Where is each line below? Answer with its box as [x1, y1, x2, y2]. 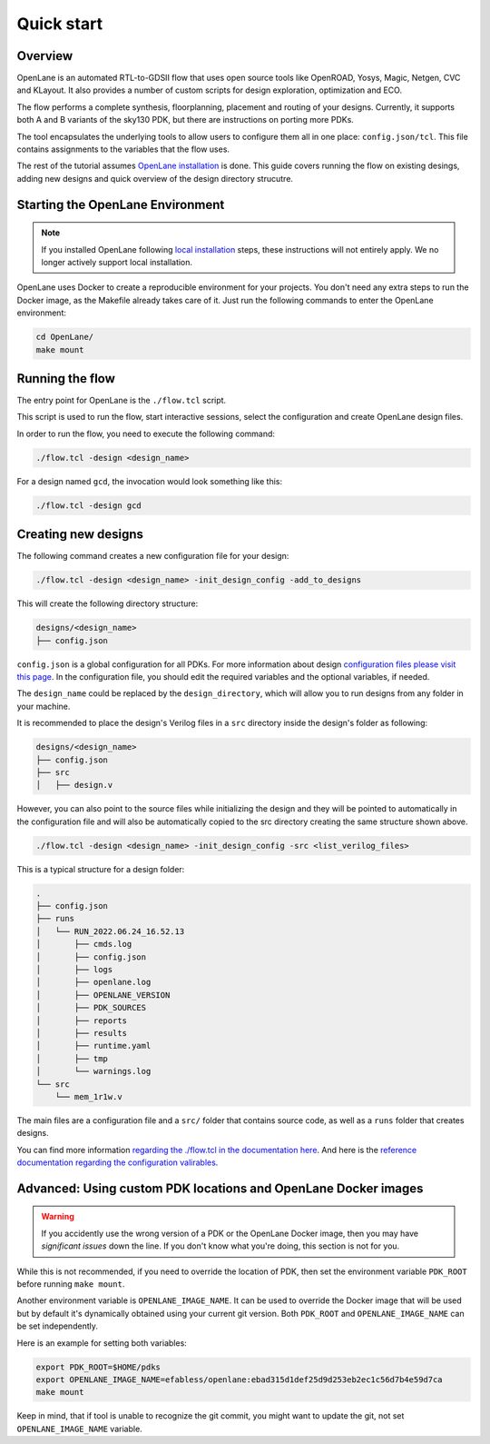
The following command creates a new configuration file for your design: [16, 551, 289, 562]
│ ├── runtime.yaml [35, 1041, 152, 1051]
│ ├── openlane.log [35, 977, 152, 988]
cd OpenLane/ [35, 332, 94, 343]
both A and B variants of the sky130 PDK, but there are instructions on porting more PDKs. [16, 115, 354, 125]
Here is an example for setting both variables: [16, 1337, 188, 1349]
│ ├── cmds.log [35, 939, 132, 950]
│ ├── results [35, 1028, 127, 1038]
